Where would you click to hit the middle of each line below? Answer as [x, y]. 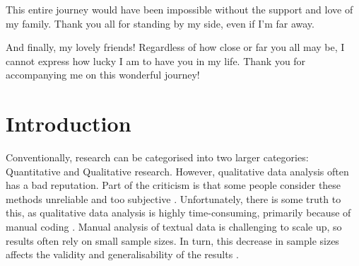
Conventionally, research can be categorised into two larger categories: [157, 157]
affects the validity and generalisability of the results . [122, 254]
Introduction [69, 123]
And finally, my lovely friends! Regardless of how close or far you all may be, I [175, 47]
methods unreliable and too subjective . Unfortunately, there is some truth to [173, 198]
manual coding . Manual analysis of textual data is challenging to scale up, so [174, 227]
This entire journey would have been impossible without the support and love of [179, 9]
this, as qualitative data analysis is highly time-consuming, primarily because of [178, 213]
